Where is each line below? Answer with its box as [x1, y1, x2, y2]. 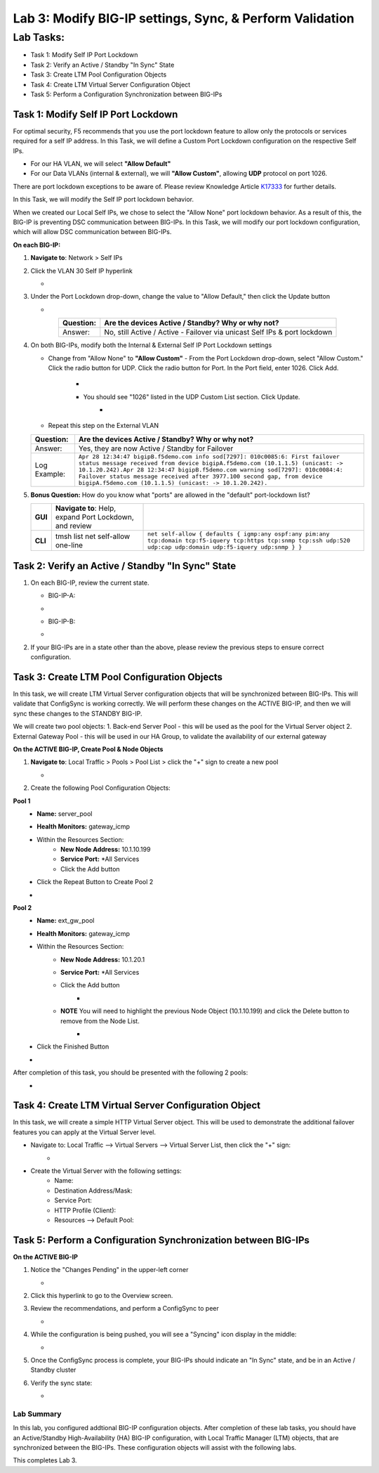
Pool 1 [13, 796, 31, 805]
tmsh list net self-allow [55, 531, 131, 541]
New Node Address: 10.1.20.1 [60, 955, 145, 963]
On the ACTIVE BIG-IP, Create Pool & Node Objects [13, 745, 164, 753]
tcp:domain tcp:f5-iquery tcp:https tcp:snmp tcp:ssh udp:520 [147, 537, 350, 545]
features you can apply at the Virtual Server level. [13, 1128, 156, 1136]
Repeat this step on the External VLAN [48, 422, 159, 430]
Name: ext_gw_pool [36, 916, 95, 925]
